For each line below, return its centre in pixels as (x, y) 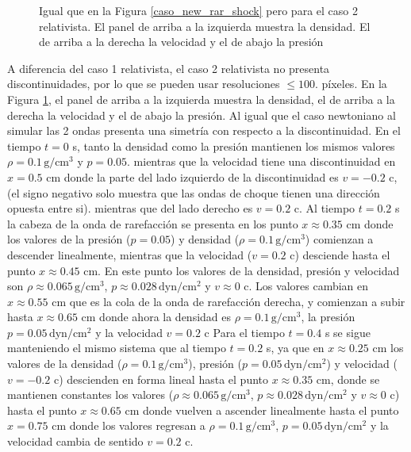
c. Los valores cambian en (306, 286)
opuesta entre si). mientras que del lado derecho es (130, 208)
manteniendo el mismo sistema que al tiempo (117, 348)
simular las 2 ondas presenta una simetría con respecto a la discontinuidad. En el (204, 130)
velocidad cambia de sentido (75, 441)
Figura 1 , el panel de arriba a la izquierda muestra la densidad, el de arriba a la (201, 99)
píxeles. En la (354, 84)
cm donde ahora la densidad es (156, 317)
